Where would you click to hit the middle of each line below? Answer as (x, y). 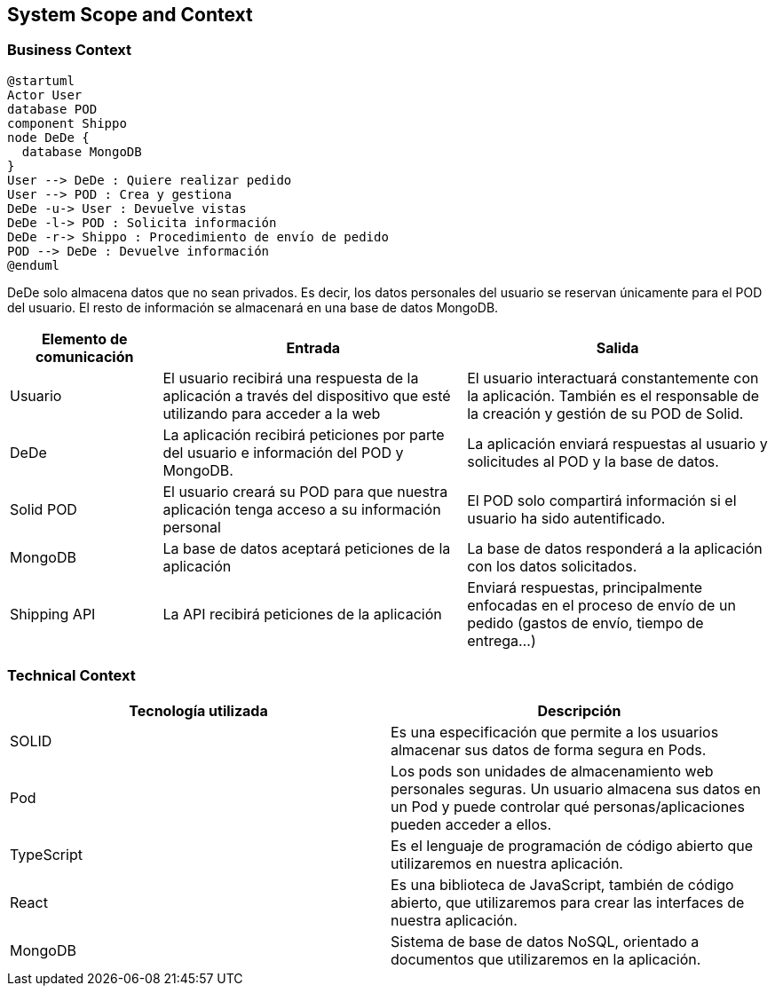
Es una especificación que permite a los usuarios (555, 732)
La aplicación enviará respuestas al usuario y (617, 443)
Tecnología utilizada (198, 710)
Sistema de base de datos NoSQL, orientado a (545, 941)
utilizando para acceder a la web (272, 413)
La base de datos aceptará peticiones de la (307, 548)
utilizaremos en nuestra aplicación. (507, 863)
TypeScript (46, 854)
